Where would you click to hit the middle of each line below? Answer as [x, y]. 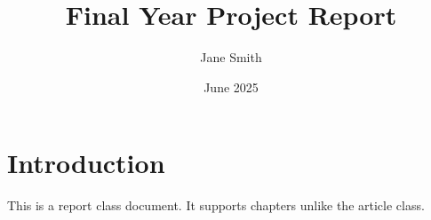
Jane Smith [231, 57]
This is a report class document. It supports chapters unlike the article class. [216, 205]
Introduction [86, 163]
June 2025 [231, 86]
